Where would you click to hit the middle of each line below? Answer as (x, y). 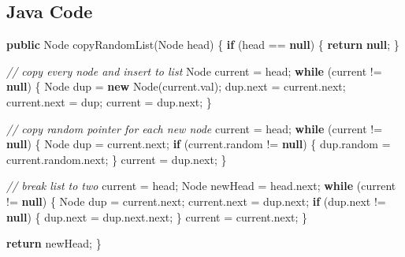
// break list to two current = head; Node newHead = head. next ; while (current (201, 186)
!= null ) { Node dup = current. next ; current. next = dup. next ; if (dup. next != (196, 201)
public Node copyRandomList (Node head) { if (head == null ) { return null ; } (203, 45)
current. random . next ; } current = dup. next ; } (117, 159)
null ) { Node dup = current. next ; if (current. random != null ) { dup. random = (199, 144)
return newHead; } (54, 243)
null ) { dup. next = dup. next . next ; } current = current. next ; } (157, 216)
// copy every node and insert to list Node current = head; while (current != (194, 71)
